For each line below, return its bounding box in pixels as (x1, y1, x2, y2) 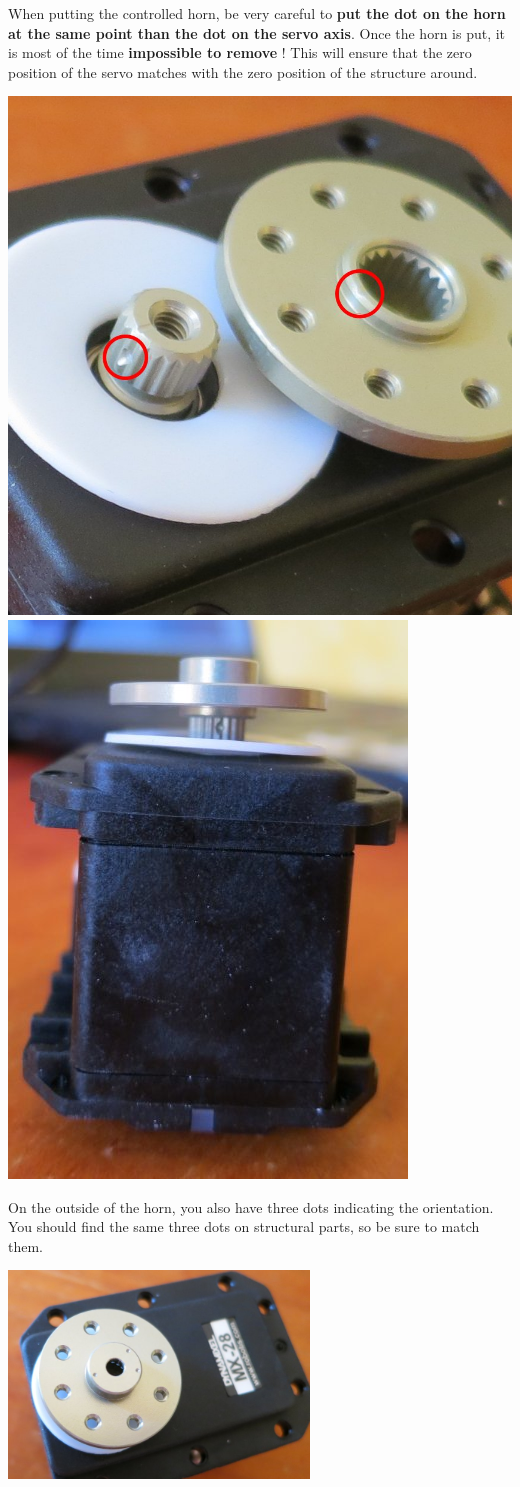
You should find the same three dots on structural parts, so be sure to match (8, 1216, 480, 1237)
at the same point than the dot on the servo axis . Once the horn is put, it (8, 22, 506, 43)
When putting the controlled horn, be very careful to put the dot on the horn (8, 3, 506, 23)
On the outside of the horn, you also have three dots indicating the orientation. (8, 1196, 494, 1217)
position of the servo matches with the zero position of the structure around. (8, 61, 478, 82)
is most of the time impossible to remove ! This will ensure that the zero (8, 42, 472, 63)
